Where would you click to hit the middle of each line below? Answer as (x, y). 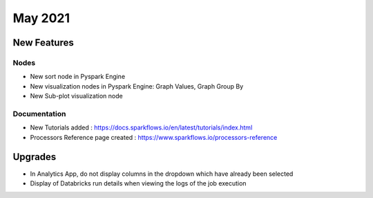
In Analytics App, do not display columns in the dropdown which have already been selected (162, 174)
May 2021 (41, 18)
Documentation (39, 114)
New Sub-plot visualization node (77, 96)
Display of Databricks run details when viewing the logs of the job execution (138, 183)
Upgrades (35, 157)
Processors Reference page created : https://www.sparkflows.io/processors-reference (154, 137)
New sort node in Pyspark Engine (78, 77)
